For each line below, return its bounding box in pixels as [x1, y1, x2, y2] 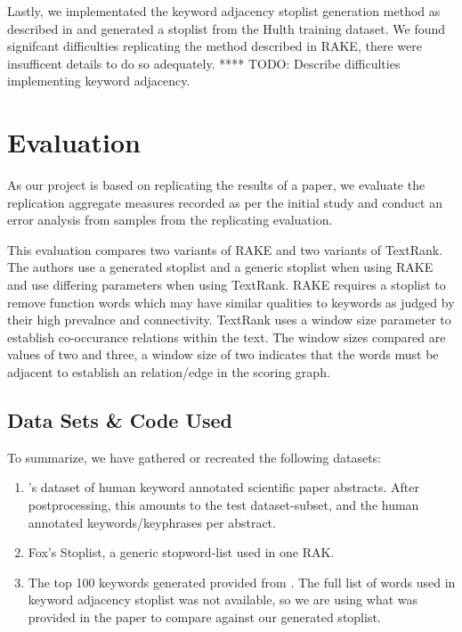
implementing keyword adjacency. [7, 71, 190, 90]
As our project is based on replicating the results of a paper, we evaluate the [7, 176, 426, 194]
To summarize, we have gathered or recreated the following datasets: [7, 447, 381, 466]
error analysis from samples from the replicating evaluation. [7, 210, 333, 229]
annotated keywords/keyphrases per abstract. [28, 513, 276, 531]
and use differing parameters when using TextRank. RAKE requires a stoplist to [7, 275, 446, 294]
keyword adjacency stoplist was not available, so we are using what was [28, 590, 418, 609]
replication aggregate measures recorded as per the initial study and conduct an [7, 193, 442, 211]
